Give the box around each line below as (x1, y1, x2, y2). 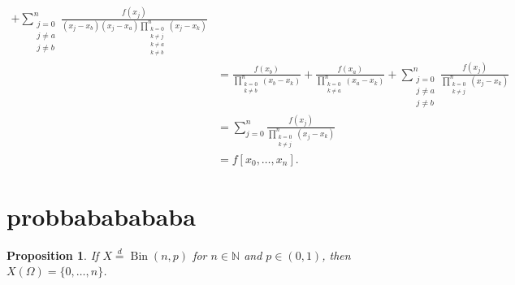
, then (322, 246, 351, 263)
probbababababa (6, 199, 196, 232)
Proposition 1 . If (6, 246, 99, 263)
